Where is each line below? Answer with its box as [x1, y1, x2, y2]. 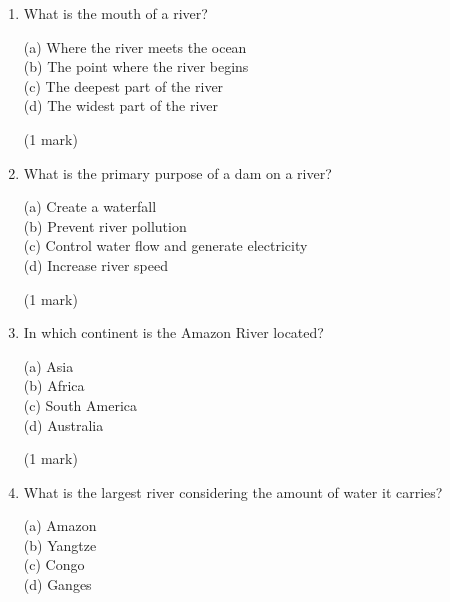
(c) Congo [23, 554, 85, 575]
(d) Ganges [23, 574, 92, 595]
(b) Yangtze [23, 534, 97, 555]
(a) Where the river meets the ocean [23, 36, 247, 57]
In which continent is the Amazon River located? [23, 322, 324, 343]
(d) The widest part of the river [23, 95, 219, 116]
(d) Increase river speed [23, 254, 168, 275]
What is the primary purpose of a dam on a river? [23, 162, 332, 183]
